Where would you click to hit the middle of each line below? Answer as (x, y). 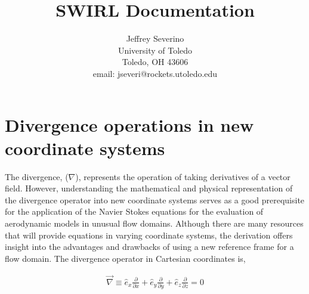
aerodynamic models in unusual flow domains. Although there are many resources (154, 223)
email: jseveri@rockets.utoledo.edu (155, 73)
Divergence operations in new (129, 124)
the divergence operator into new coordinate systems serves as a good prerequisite (155, 199)
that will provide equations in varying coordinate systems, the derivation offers (149, 235)
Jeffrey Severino (155, 38)
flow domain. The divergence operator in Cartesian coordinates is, (125, 258)
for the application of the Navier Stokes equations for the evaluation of (134, 211)
